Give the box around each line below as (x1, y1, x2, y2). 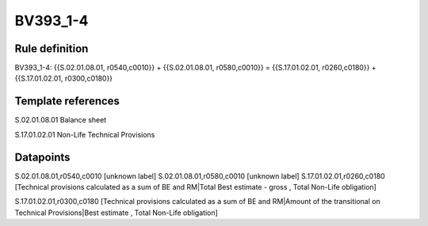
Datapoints (14, 150, 71, 164)
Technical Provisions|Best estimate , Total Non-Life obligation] (14, 208, 218, 217)
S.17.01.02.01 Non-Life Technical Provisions (14, 130, 155, 139)
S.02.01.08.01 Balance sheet (14, 115, 107, 125)
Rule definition (14, 42, 89, 55)
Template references (14, 95, 120, 108)
